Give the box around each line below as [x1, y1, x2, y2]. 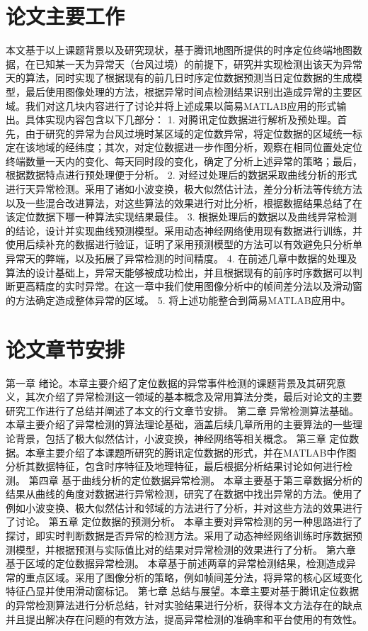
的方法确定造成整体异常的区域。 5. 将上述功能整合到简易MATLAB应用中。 [6, 292, 351, 307]
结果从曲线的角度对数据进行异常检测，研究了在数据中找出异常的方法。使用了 [6, 486, 362, 501]
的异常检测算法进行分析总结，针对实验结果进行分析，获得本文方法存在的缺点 [6, 598, 362, 613]
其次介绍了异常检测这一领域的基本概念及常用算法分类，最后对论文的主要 [25, 389, 362, 404]
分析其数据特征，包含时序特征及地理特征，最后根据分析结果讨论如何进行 [6, 459, 343, 474]
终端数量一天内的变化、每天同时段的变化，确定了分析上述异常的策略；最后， [6, 153, 362, 168]
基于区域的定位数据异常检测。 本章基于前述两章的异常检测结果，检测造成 [6, 556, 346, 571]
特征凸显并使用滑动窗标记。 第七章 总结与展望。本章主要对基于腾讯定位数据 [6, 583, 360, 598]
